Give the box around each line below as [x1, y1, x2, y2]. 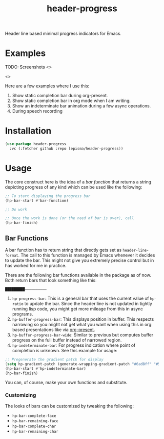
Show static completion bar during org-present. [12, 93, 108, 99]
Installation [5, 126, 52, 136]
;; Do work [5, 207, 27, 212]
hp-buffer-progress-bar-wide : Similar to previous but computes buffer [12, 332, 154, 337]
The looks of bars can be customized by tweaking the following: [5, 403, 134, 409]
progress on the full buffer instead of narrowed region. [12, 337, 122, 343]
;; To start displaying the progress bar [5, 193, 91, 199]
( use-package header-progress [5, 142, 67, 147]
